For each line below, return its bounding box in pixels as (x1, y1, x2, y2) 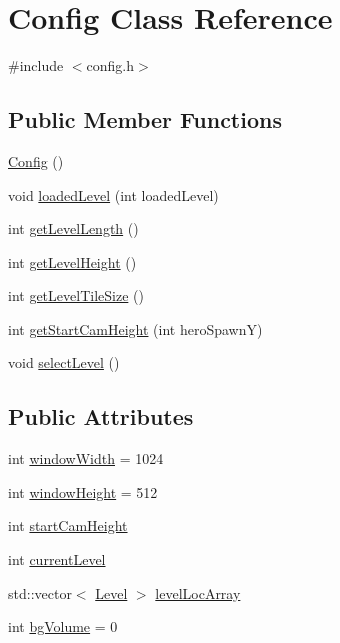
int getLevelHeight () (8, 251, 137, 272)
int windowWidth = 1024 (8, 448, 164, 469)
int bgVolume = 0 (8, 616, 118, 637)
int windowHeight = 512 (8, 481, 158, 502)
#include (8, 55, 64, 76)
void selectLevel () (8, 352, 120, 373)
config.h (86, 55, 135, 76)
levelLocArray (155, 582, 241, 603)
